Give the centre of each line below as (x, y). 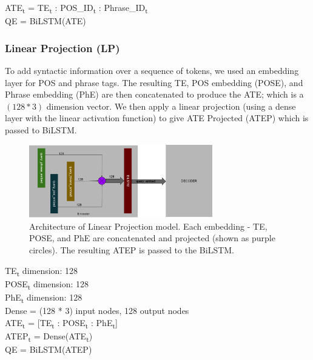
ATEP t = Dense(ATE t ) (49, 336)
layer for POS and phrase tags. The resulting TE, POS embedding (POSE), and (154, 82)
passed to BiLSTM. (41, 129)
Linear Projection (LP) (62, 48)
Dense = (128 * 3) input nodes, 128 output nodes (97, 311)
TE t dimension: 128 (41, 271)
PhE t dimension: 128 (44, 298)
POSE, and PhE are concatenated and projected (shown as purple (152, 238)
